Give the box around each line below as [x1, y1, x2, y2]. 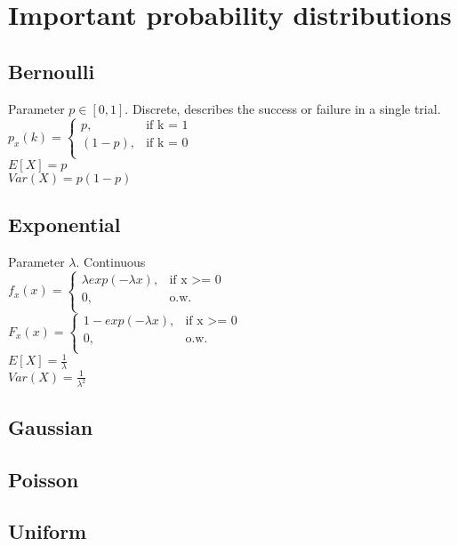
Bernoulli [8, 57, 95, 84]
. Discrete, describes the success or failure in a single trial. [125, 99, 441, 117]
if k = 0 [146, 137, 189, 150]
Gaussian [8, 413, 93, 440]
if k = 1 [146, 119, 189, 132]
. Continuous [76, 252, 146, 270]
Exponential [8, 211, 121, 238]
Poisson [8, 465, 79, 493]
